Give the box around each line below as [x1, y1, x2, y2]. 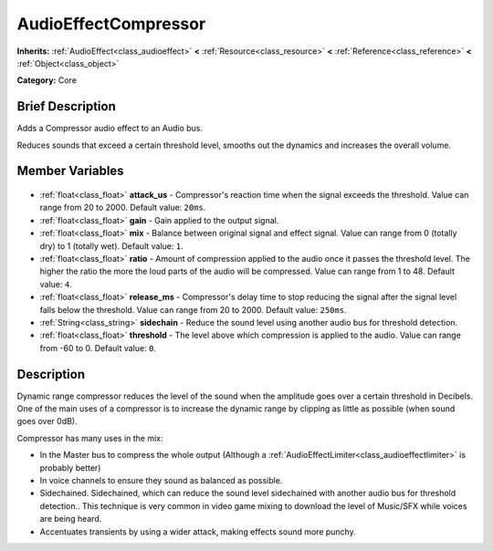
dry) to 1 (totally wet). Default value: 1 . [39, 240, 184, 251]
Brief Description [16, 99, 116, 114]
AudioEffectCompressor [16, 14, 206, 34]
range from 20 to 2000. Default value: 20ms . [39, 202, 206, 213]
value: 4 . [39, 278, 72, 289]
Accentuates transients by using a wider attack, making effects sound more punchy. [39, 525, 356, 537]
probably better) [39, 462, 101, 473]
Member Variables [16, 163, 124, 179]
